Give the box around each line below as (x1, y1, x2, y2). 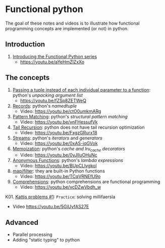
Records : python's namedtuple (12, 103, 77, 109)
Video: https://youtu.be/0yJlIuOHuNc (20, 152, 97, 158)
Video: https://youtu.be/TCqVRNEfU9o (20, 174, 101, 180)
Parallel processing (12, 231, 53, 237)
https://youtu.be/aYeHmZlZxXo (20, 59, 85, 65)
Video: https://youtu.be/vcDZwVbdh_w (20, 184, 101, 190)
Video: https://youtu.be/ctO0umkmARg (20, 108, 101, 114)
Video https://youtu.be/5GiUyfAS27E (12, 204, 89, 210)
